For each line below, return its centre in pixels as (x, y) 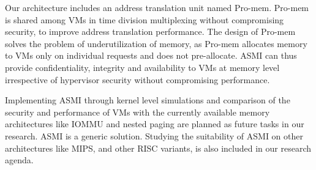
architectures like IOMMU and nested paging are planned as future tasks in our (155, 124)
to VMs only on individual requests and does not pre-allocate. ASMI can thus (151, 55)
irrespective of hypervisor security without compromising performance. (137, 79)
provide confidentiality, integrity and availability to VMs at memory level (142, 67)
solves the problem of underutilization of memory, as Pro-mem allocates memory (156, 43)
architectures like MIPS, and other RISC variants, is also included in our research (158, 148)
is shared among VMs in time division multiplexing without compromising (145, 19)
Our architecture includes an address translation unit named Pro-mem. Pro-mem (157, 7)
